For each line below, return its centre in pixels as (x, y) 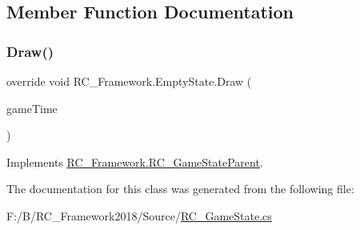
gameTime (32, 108)
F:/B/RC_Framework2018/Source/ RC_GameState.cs (139, 215)
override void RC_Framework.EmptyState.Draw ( (129, 81)
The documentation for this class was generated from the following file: (180, 189)
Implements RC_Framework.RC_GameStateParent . (135, 161)
